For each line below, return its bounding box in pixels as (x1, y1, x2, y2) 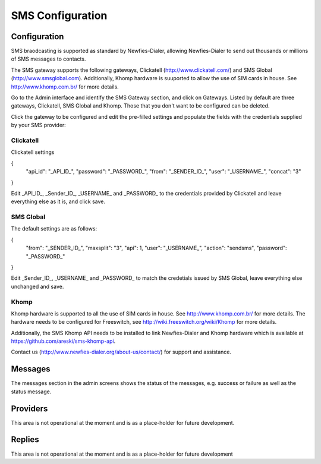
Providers (11, 403, 48, 414)
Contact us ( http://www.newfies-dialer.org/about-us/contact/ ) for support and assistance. (11, 348, 232, 356)
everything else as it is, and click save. (11, 198, 106, 205)
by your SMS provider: (11, 122, 67, 129)
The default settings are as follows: (11, 225, 97, 232)
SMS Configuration (11, 9, 108, 22)
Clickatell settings (11, 149, 55, 156)
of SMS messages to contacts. (11, 55, 86, 62)
